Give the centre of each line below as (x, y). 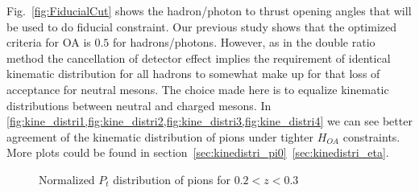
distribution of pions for (172, 179)
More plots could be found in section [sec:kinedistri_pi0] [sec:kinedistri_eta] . (198, 152)
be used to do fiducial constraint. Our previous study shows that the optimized (201, 26)
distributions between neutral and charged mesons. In (139, 105)
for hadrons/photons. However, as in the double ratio (244, 42)
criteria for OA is (49, 42)
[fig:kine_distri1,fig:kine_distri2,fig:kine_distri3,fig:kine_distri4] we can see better (209, 121)
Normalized (67, 179)
